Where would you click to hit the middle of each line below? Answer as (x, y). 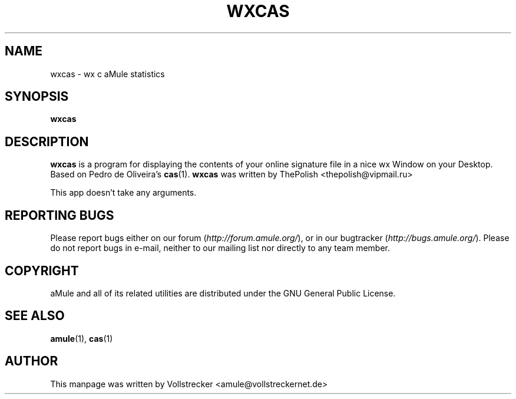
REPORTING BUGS (59, 215)
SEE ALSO (35, 316)
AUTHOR (32, 361)
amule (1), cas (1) (82, 338)
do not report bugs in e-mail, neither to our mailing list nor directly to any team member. (220, 248)
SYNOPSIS (37, 97)
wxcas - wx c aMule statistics (107, 74)
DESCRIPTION (47, 141)
